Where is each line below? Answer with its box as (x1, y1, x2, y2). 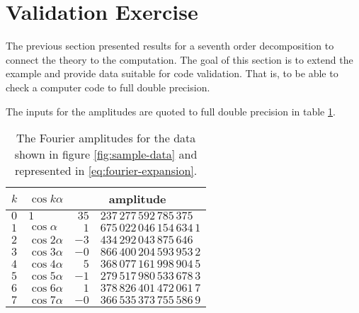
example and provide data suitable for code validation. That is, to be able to (6, 66, 338, 81)
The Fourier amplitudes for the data (16, 130, 196, 147)
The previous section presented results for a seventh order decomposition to (6, 38, 334, 53)
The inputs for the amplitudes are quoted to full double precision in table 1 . (6, 103, 336, 118)
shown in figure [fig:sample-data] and (14, 146, 198, 163)
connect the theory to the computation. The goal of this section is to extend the (6, 52, 353, 67)
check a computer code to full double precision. (6, 79, 210, 94)
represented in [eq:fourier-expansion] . (14, 162, 198, 179)
